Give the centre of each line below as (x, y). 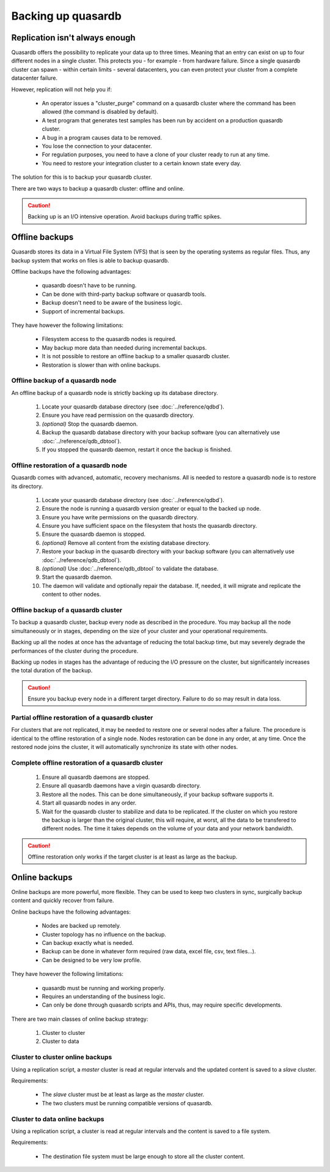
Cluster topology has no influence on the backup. (104, 934)
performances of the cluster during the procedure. (75, 651)
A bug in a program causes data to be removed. (102, 137)
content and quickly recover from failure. (63, 901)
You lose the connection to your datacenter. (97, 146)
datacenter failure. (35, 78)
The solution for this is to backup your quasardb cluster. (82, 177)
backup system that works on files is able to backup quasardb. (90, 260)
